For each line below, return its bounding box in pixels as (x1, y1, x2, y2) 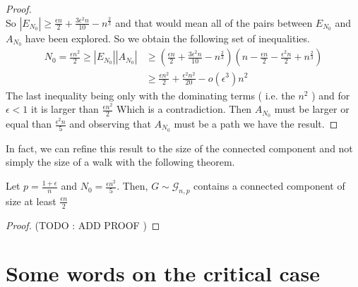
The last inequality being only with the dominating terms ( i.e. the (6, 87, 295, 102)
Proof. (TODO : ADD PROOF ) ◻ (6, 217, 160, 232)
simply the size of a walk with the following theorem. (6, 154, 235, 169)
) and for (311, 87, 350, 102)
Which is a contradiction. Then (117, 102, 252, 116)
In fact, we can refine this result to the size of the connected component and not (6, 140, 353, 155)
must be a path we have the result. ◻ (174, 116, 338, 131)
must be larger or (274, 102, 350, 116)
